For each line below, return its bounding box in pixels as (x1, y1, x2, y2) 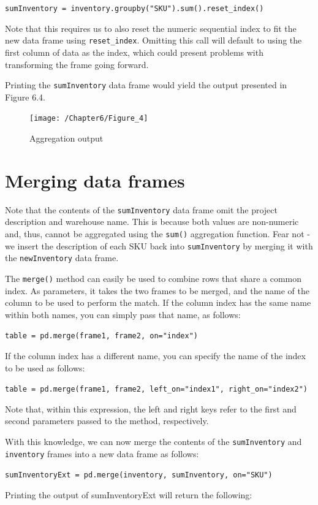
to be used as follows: (5, 361, 85, 374)
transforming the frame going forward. (5, 58, 149, 70)
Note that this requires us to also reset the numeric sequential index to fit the (5, 21, 297, 34)
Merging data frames (5, 167, 185, 192)
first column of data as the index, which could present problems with (5, 45, 263, 58)
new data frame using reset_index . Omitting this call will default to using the (5, 34, 302, 47)
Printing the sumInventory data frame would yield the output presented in (5, 78, 287, 91)
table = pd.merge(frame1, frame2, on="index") (5, 332, 198, 341)
